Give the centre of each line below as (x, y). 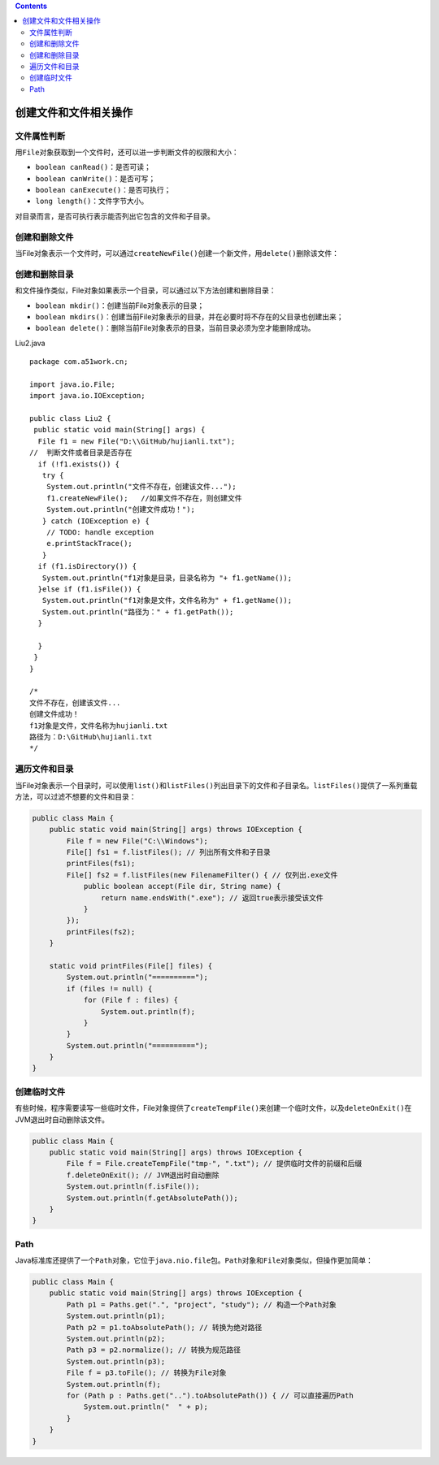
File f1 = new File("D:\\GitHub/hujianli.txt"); (137, 441)
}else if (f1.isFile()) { (89, 589)
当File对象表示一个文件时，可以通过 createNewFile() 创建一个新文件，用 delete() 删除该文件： (177, 253)
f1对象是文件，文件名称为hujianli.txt (99, 726)
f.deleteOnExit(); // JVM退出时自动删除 (143, 1175)
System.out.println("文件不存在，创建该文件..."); (141, 487)
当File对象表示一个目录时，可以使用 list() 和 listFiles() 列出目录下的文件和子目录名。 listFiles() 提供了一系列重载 (216, 785)
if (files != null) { (109, 988)
